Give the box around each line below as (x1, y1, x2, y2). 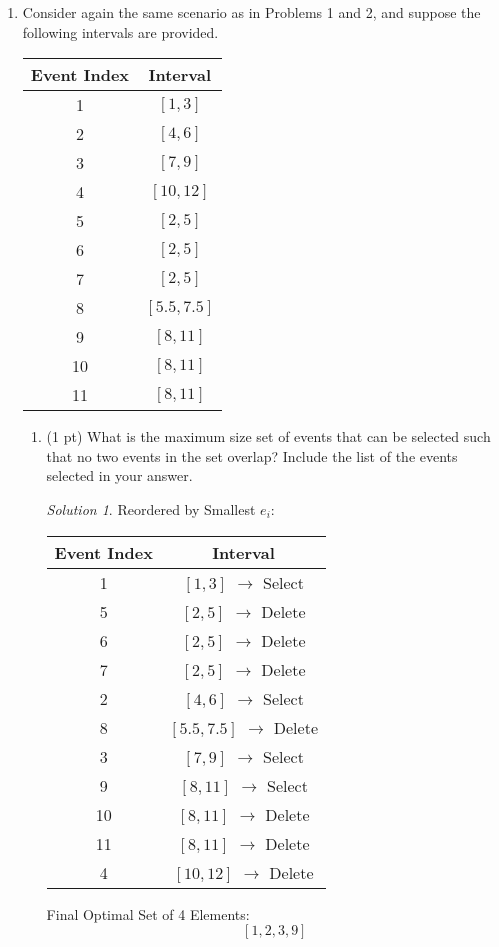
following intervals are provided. (22, 21, 219, 42)
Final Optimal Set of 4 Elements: (46, 903, 250, 924)
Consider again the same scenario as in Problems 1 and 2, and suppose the (22, 2, 481, 22)
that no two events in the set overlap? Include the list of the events (46, 445, 458, 466)
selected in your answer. (46, 465, 193, 486)
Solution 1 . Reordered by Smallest (46, 498, 256, 519)
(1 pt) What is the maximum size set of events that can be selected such (46, 426, 491, 447)
